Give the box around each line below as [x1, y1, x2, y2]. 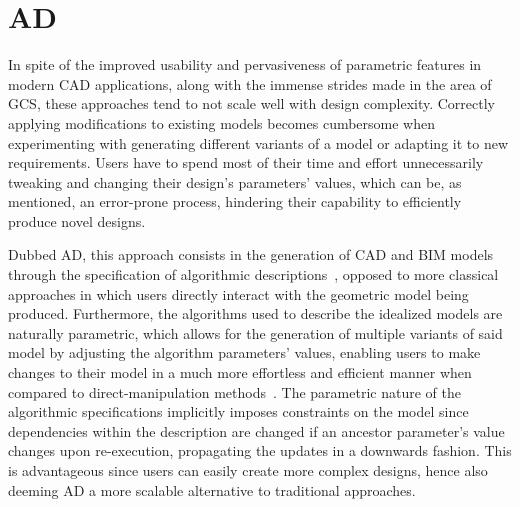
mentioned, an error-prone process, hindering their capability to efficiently [8, 191, 462, 212]
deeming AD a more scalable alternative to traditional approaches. [8, 479, 416, 500]
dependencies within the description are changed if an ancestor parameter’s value [8, 420, 505, 441]
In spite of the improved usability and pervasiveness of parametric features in [8, 54, 482, 75]
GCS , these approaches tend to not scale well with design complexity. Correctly [8, 93, 495, 114]
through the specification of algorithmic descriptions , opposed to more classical [8, 264, 499, 285]
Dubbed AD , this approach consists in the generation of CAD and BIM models [8, 244, 494, 265]
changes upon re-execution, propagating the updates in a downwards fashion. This [8, 440, 512, 461]
